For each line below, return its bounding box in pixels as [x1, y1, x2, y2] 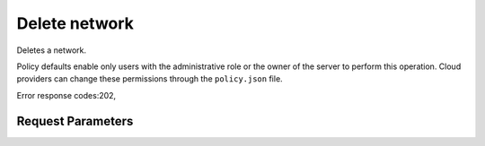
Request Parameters [16, 113, 134, 129]
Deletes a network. [16, 45, 87, 56]
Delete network [16, 13, 135, 33]
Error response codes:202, [16, 90, 117, 100]
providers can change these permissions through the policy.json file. [16, 73, 283, 84]
